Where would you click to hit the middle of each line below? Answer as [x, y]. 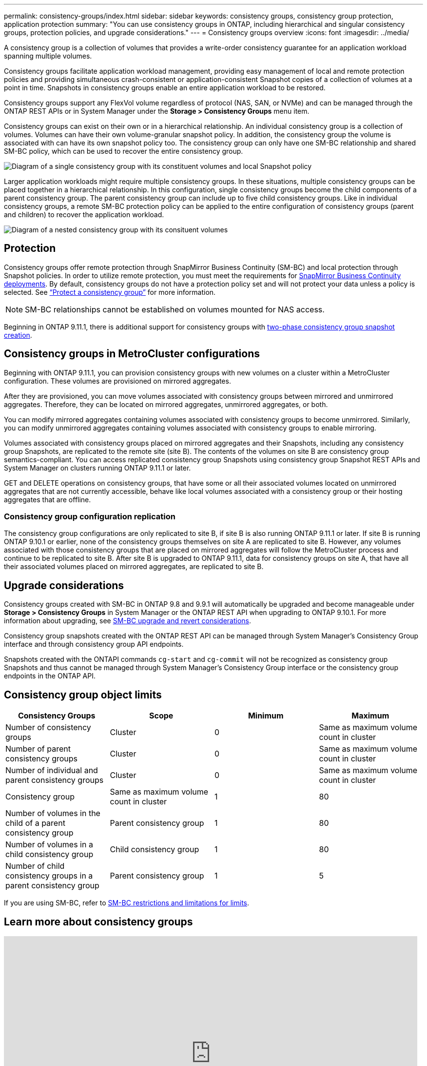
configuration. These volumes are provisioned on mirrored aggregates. [117, 381]
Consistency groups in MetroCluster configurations [132, 354]
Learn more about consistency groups [98, 922]
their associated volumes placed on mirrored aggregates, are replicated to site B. [134, 567]
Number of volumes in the [53, 813]
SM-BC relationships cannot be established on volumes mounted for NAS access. [175, 309]
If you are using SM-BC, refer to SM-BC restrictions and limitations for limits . [127, 903]
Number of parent [38, 749]
